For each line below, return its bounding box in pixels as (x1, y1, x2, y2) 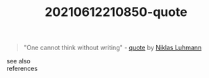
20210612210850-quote (44, 4, 188, 20)
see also (6, 57, 31, 65)
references (6, 64, 38, 73)
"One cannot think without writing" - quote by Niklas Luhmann (23, 43, 202, 52)
